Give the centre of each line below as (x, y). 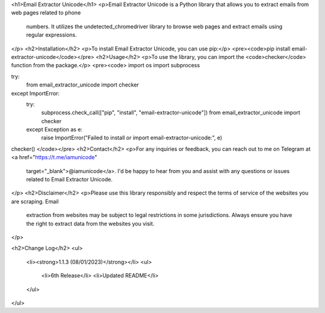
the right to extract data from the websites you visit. (90, 223)
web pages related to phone (46, 13)
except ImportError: (36, 93)
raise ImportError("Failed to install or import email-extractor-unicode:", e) (132, 138)
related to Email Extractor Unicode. (69, 180)
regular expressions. (52, 35)
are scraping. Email (35, 201)
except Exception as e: (54, 130)
